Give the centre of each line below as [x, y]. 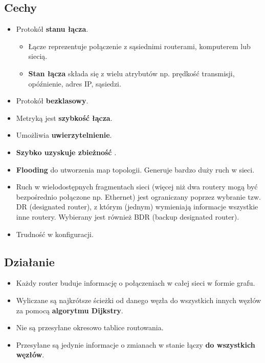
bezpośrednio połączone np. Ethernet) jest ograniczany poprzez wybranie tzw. [138, 196]
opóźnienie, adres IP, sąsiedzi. [75, 83]
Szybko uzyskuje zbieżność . [66, 152]
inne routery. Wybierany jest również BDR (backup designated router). [128, 216]
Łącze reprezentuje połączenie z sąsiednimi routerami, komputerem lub [139, 46]
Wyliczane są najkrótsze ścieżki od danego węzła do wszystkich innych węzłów [139, 300]
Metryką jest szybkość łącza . [64, 118]
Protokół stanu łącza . [52, 29]
